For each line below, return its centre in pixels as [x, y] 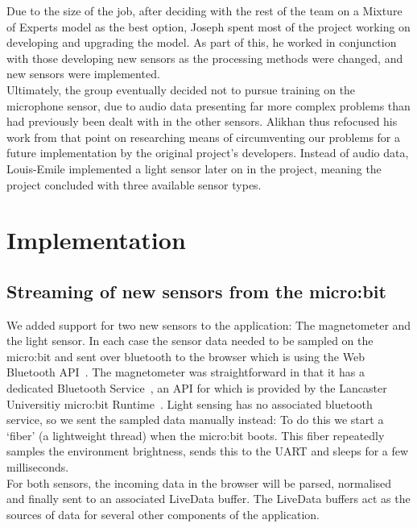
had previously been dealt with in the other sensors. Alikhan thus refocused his [202, 121]
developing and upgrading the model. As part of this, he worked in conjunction [202, 42]
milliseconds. [38, 467]
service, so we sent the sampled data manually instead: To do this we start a [195, 420]
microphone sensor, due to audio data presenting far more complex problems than [208, 105]
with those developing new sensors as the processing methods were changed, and [205, 58]
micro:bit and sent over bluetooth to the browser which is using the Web [186, 356]
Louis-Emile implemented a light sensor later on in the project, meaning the [194, 168]
